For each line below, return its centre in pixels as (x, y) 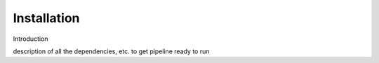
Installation (46, 18)
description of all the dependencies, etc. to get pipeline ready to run (111, 51)
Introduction (31, 39)
